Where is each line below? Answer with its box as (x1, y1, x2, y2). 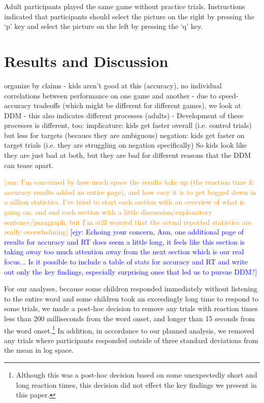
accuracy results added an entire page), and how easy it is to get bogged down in (4, 186, 256, 197)
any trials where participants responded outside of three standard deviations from (4, 334, 258, 345)
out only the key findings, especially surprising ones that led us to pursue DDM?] (4, 266, 257, 277)
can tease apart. (4, 159, 54, 170)
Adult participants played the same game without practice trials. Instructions (4, 1, 245, 11)
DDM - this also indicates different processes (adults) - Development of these (4, 110, 244, 120)
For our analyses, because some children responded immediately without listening (4, 283, 257, 294)
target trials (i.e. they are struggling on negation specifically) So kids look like (4, 140, 247, 150)
